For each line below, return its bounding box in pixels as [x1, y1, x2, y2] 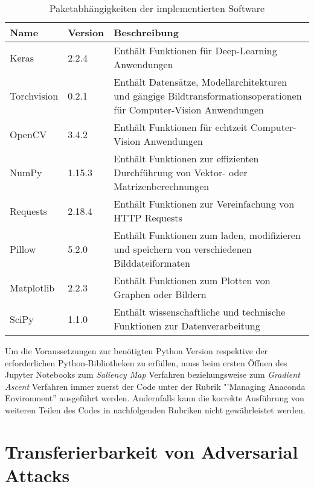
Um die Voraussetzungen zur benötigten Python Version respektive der [5, 345, 268, 357]
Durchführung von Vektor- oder [114, 165, 248, 179]
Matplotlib [10, 280, 55, 294]
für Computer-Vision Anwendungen [114, 103, 264, 116]
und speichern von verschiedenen [114, 242, 252, 256]
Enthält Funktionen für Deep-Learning [114, 43, 277, 57]
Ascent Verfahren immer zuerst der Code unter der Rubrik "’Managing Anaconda [5, 380, 306, 392]
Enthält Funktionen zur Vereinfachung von [114, 197, 295, 211]
